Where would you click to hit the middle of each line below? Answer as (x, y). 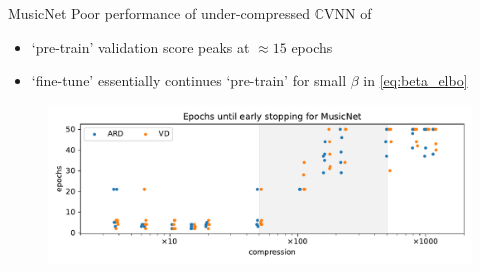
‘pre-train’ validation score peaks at (140, 46)
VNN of (348, 13)
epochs (312, 46)
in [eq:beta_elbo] (415, 80)
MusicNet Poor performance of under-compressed (159, 13)
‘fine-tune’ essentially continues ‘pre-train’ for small (189, 80)
